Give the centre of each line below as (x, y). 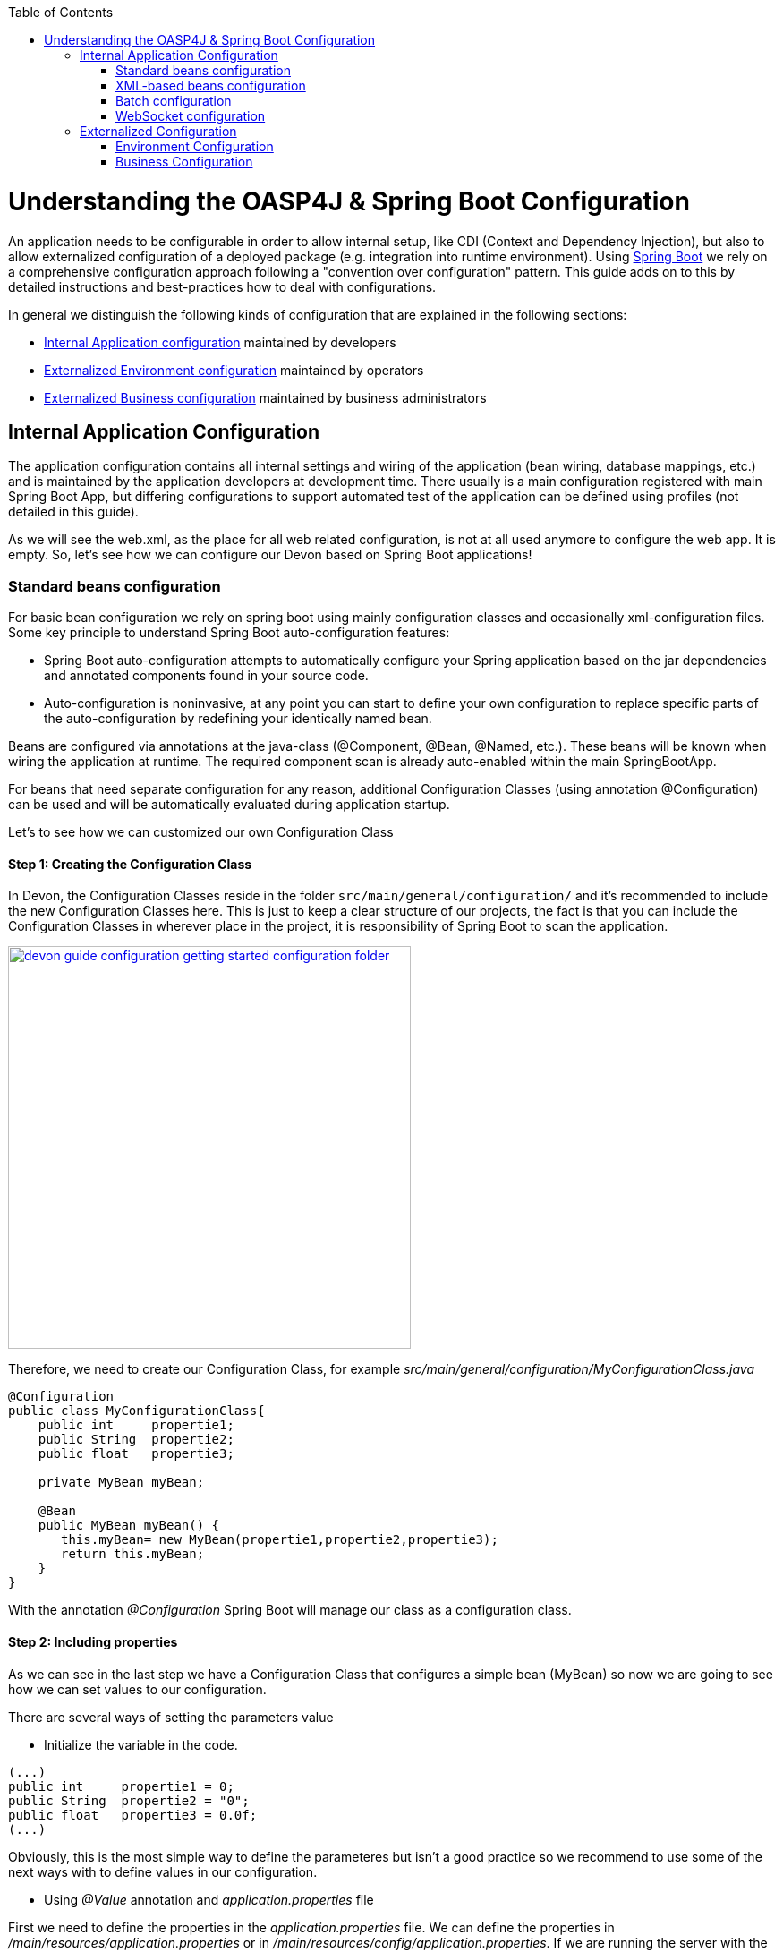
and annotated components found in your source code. (206, 676)
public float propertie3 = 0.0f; (133, 1815)
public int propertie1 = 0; (121, 1786)
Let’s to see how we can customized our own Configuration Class (201, 832)
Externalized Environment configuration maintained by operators (234, 370)
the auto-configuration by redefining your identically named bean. (238, 719)
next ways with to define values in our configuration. (163, 1871)
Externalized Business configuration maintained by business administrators (265, 397)
